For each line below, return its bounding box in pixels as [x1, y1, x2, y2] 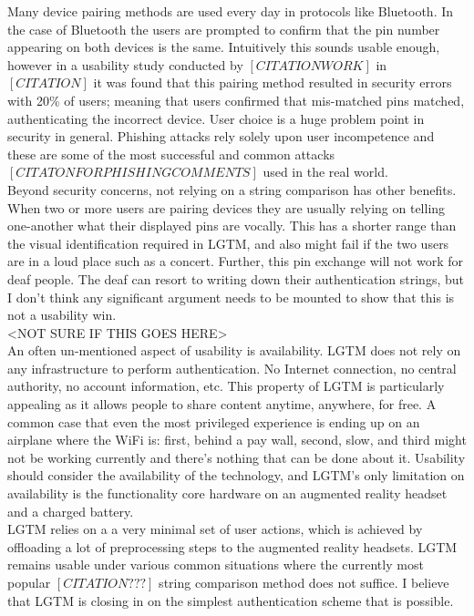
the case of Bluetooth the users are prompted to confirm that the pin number [7, 19, 440, 38]
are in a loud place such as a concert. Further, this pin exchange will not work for [7, 252, 463, 271]
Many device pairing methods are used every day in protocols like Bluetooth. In [7, 2, 454, 20]
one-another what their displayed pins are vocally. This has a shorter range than [7, 216, 457, 235]
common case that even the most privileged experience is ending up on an [7, 412, 420, 431]
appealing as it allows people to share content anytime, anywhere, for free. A [7, 395, 437, 414]
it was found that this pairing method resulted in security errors [93, 73, 452, 92]
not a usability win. [7, 305, 117, 324]
